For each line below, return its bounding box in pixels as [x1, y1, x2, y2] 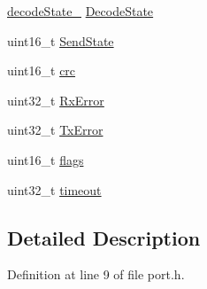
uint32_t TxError [7, 121, 103, 139]
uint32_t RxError [7, 90, 104, 109]
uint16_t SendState [7, 31, 114, 50]
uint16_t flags [7, 150, 84, 168]
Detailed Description [7, 223, 201, 251]
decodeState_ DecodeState [7, 2, 154, 20]
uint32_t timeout [7, 180, 102, 199]
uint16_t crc [7, 61, 76, 80]
